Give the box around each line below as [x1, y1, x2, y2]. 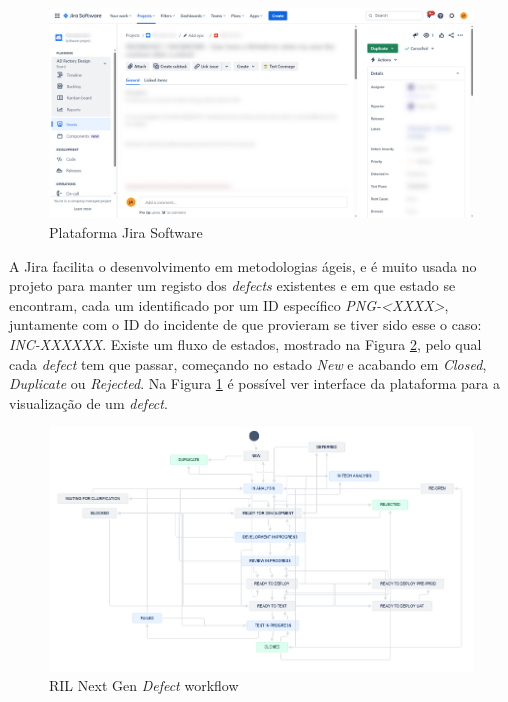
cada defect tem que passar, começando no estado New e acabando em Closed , [9, 353, 487, 374]
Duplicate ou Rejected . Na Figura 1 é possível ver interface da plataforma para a [9, 373, 501, 394]
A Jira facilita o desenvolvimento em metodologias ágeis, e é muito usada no [9, 255, 477, 276]
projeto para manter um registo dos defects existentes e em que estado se [9, 275, 456, 296]
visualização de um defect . [9, 392, 168, 413]
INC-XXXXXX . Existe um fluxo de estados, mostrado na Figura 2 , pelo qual [9, 333, 482, 354]
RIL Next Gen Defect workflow [49, 675, 239, 696]
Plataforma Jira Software [49, 221, 203, 242]
